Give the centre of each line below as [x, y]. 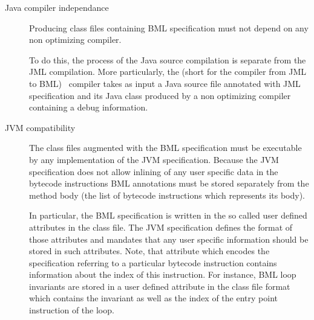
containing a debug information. [89, 107]
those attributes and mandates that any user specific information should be [169, 239]
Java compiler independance [57, 7]
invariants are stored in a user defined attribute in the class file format [160, 286]
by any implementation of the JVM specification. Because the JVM [154, 159]
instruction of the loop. [72, 310]
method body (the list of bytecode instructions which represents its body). [167, 195]
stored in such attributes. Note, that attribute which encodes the [149, 251]
